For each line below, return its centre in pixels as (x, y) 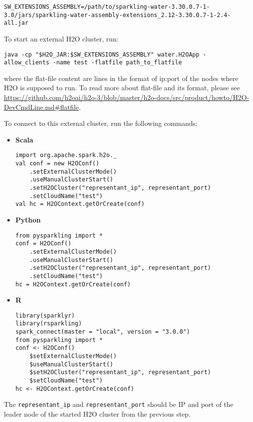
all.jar (16, 23)
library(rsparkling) (49, 324)
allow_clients (27, 63)
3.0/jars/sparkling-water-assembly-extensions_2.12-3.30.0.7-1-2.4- (117, 15)
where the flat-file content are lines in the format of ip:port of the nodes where (121, 78)
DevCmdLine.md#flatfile (41, 107)
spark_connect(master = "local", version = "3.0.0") (103, 332)
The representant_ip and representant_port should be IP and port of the (119, 404)
